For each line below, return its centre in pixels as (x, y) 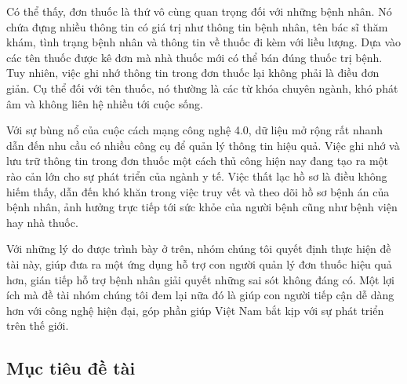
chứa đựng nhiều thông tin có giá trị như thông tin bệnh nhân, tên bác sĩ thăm (197, 26)
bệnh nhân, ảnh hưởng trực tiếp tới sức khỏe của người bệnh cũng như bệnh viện (202, 207)
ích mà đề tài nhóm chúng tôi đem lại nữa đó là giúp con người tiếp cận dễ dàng (200, 295)
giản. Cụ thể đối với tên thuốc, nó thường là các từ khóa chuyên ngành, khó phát (202, 88)
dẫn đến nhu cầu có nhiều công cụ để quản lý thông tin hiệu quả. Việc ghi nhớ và (203, 145)
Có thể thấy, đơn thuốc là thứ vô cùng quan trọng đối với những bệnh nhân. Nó (199, 11)
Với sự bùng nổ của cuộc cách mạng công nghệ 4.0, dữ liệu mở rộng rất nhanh (195, 130)
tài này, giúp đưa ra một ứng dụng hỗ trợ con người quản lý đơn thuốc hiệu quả (199, 263)
